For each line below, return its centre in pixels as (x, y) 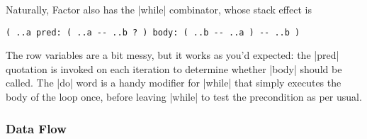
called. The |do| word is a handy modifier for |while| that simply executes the (174, 83)
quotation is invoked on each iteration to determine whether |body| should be (174, 68)
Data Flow (36, 128)
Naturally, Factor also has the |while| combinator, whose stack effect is (159, 9)
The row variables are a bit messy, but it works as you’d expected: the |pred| (173, 55)
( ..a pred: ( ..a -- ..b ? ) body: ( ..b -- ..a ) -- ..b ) (153, 32)
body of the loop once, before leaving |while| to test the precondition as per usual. (184, 97)
